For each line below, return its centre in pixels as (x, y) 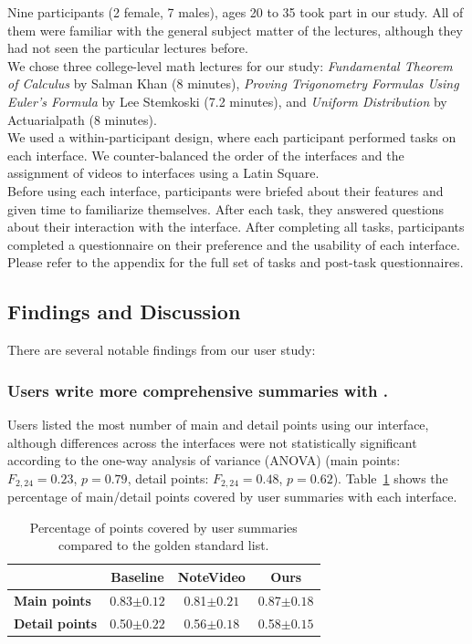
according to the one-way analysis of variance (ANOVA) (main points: (204, 460)
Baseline (137, 576)
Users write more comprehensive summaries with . (198, 390)
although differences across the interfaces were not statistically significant (212, 442)
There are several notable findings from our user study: (162, 350)
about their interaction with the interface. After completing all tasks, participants (236, 227)
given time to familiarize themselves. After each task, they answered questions (226, 208)
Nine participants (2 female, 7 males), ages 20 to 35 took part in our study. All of (236, 12)
